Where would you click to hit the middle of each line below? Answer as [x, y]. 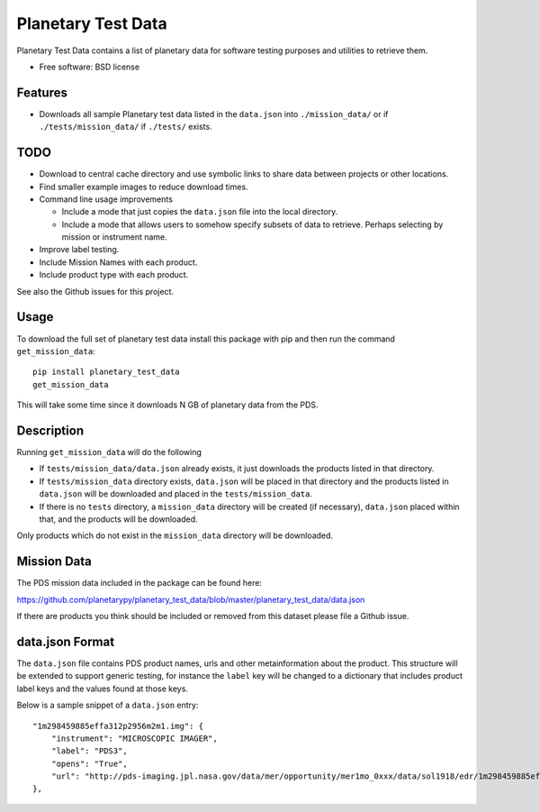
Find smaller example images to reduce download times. [144, 187]
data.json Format [66, 641]
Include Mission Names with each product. [118, 262]
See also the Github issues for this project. [95, 291]
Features [42, 92]
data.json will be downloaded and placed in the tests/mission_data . [175, 494]
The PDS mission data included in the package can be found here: [139, 583]
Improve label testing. [79, 250]
